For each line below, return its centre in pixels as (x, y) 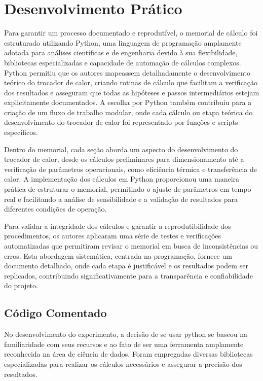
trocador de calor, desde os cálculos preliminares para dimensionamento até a (124, 159)
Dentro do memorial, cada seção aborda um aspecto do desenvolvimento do (121, 149)
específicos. (21, 132)
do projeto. (21, 285)
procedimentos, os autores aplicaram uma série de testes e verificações (113, 236)
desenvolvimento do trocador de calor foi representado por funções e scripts (121, 122)
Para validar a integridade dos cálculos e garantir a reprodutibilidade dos (118, 226)
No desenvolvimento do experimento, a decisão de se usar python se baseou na (126, 334)
